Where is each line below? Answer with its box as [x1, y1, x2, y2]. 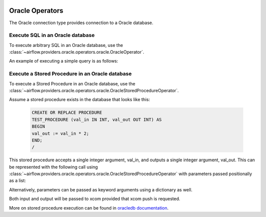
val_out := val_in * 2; [32, 131, 90, 136]
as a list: [9, 178, 26, 183]
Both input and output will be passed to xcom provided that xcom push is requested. [9, 196, 180, 202]
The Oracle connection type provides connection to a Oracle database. [9, 20, 154, 26]
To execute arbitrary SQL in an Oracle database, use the [9, 42, 123, 48]
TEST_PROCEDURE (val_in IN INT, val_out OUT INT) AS [32, 116, 162, 122]
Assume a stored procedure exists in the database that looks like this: [9, 97, 150, 103]
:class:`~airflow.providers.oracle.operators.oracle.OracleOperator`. [9, 49, 145, 55]
